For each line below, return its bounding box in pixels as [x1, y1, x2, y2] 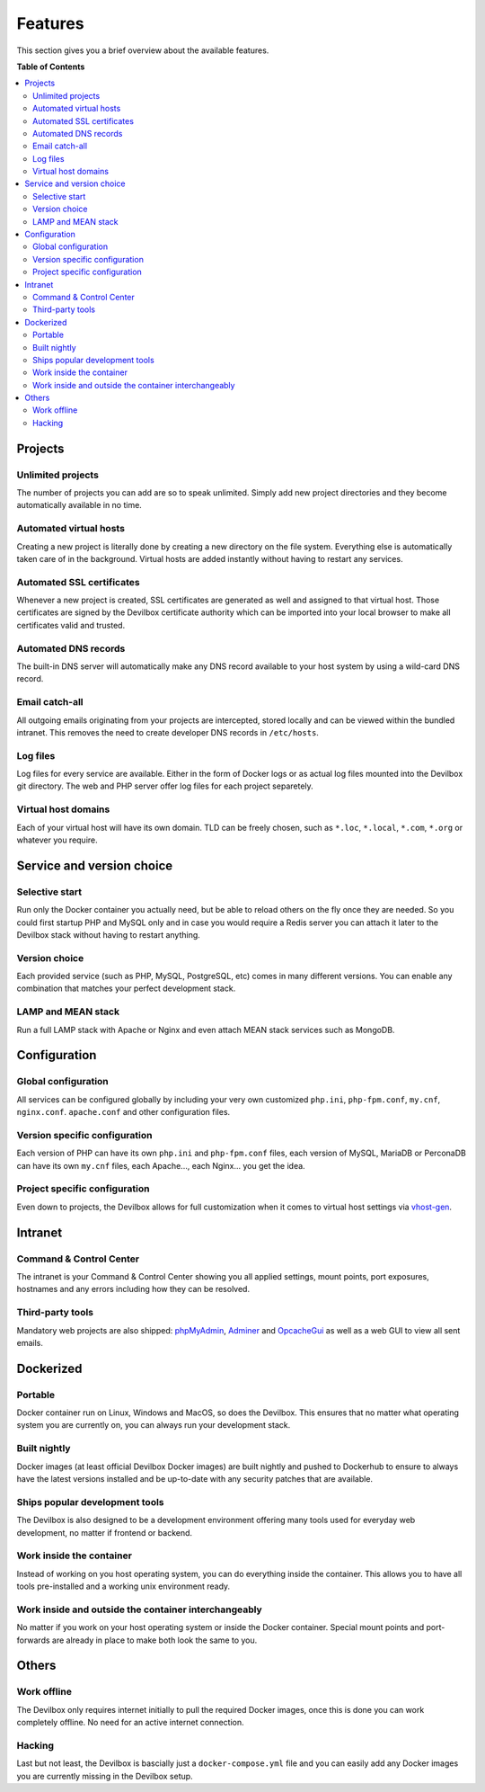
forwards [16, 1635, 50, 1645]
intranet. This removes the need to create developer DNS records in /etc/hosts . [16, 727, 319, 737]
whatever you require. [16, 834, 98, 845]
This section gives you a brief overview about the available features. [16, 45, 269, 56]
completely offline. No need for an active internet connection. [16, 1717, 244, 1728]
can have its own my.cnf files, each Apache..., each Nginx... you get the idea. [16, 1160, 305, 1171]
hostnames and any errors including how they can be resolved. [16, 1284, 251, 1295]
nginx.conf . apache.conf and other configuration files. [16, 1107, 231, 1118]
